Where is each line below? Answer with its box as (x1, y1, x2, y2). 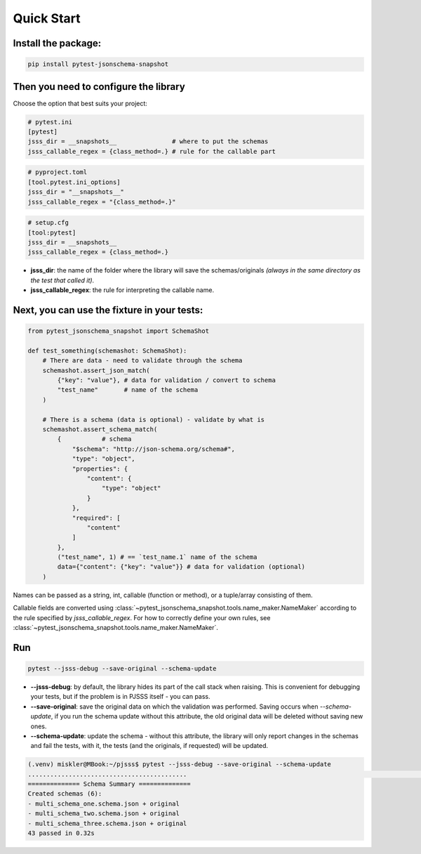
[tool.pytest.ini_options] (27, 178, 121, 186)
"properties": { (72, 464, 128, 473)
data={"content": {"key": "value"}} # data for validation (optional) (57, 563, 305, 571)
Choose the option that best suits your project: (13, 99, 147, 107)
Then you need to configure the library (13, 81, 185, 93)
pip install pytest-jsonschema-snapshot (27, 60, 168, 68)
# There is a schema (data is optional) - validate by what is (42, 415, 265, 423)
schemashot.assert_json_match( (42, 366, 150, 374)
